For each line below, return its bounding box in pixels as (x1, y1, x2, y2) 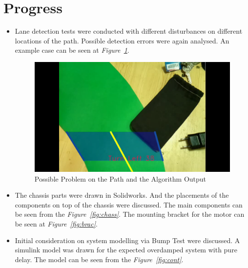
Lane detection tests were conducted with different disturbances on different (15, 26, 243, 36)
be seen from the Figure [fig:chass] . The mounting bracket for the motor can (15, 209, 245, 219)
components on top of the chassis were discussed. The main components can (15, 199, 243, 209)
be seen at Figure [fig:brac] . (15, 218, 98, 228)
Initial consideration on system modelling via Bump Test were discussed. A (15, 235, 240, 245)
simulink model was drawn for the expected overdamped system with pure (15, 245, 237, 255)
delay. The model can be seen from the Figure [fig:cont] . (15, 254, 184, 264)
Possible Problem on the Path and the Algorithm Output (34, 173, 207, 184)
